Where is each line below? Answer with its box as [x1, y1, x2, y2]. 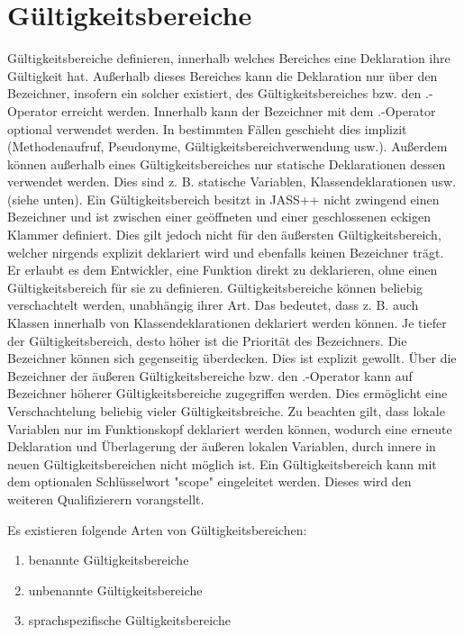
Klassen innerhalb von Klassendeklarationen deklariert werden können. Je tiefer [7, 313, 447, 332]
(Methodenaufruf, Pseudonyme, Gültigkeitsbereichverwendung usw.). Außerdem [7, 137, 448, 156]
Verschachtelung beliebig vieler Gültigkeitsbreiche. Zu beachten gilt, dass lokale [7, 402, 445, 420]
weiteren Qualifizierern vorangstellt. [7, 489, 205, 508]
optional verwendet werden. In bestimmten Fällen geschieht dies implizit [7, 119, 407, 138]
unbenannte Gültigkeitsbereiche [28, 580, 203, 599]
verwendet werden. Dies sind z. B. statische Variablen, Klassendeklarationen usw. [7, 172, 457, 191]
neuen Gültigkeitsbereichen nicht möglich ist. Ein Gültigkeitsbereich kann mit [7, 454, 437, 473]
